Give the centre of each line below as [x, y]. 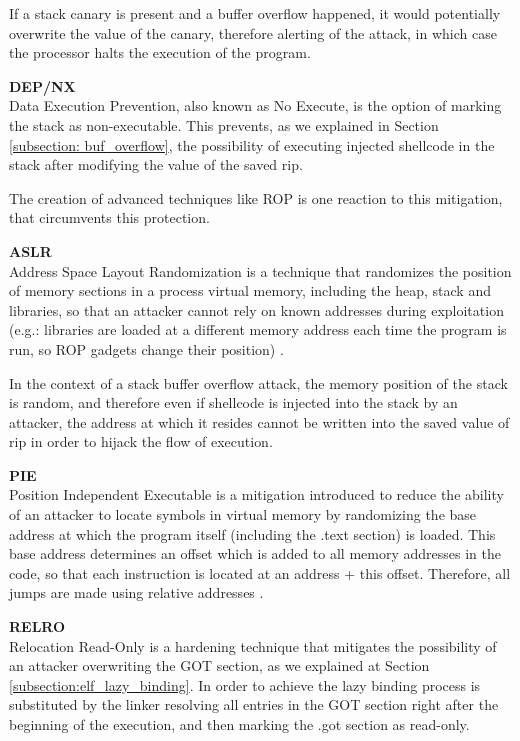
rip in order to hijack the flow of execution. [141, 441]
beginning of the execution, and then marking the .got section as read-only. [239, 724]
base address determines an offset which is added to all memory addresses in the [255, 553]
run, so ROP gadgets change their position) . [146, 348]
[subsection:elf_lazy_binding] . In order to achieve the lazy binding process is [245, 684]
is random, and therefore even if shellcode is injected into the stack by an [233, 402]
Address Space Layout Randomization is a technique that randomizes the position [260, 270]
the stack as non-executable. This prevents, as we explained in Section [224, 124]
